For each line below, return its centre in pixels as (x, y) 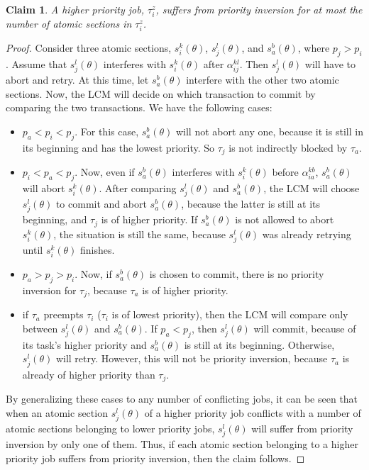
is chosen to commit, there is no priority (237, 274)
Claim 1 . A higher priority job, (75, 9)
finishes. (98, 250)
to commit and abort (101, 204)
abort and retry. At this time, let (77, 80)
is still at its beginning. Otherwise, (259, 344)
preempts (64, 314)
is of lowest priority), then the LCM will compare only (230, 314)
